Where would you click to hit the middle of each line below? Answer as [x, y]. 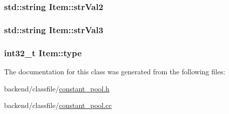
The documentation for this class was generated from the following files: [115, 71]
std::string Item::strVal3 [54, 29]
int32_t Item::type [43, 52]
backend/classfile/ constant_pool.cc [58, 105]
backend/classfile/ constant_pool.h [57, 88]
